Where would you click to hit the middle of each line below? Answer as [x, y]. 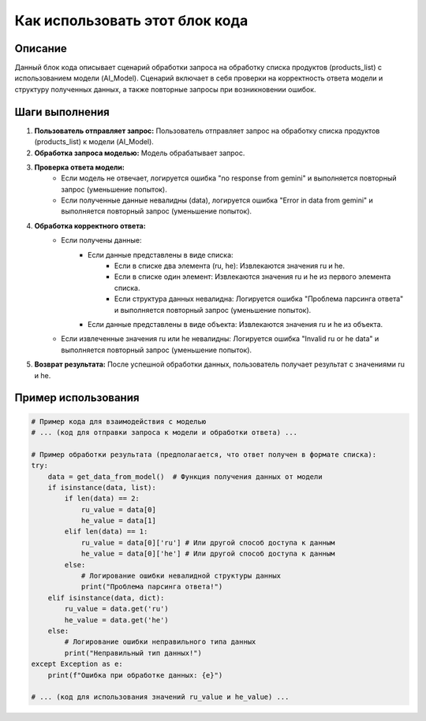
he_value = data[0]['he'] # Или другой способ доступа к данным [208, 554]
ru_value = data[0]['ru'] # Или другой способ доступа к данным [208, 543]
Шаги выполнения [62, 111]
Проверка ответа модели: [80, 167]
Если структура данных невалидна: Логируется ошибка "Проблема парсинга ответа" [259, 299]
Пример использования [77, 398]
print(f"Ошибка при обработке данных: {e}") [135, 675]
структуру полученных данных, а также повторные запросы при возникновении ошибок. [165, 89]
